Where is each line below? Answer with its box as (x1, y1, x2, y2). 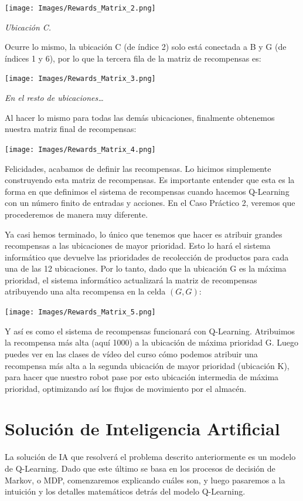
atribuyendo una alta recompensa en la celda (5, 285, 166, 297)
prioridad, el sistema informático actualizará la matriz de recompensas (5, 273, 257, 286)
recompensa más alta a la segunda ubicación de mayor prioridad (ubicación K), (5, 359, 290, 371)
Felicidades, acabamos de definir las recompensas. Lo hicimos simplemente (5, 162, 271, 174)
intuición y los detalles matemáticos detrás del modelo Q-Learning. (5, 485, 246, 497)
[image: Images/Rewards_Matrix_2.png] (5, 4, 156, 12)
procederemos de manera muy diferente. (5, 208, 148, 220)
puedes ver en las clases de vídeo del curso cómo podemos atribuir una (5, 347, 258, 360)
